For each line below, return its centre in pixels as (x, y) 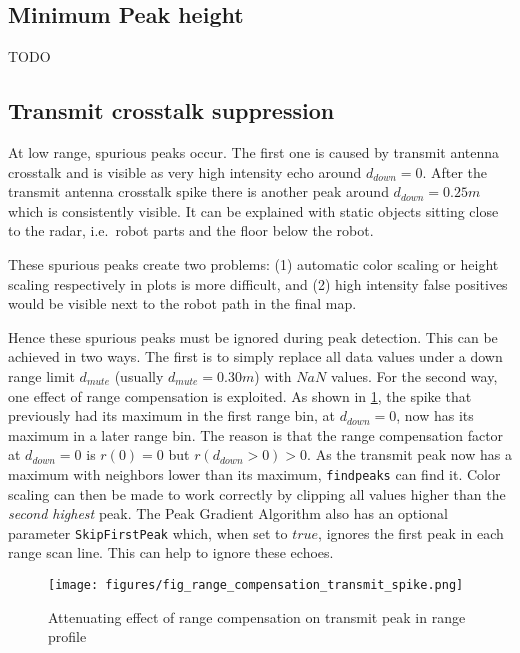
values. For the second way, (414, 375)
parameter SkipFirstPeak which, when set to (148, 532)
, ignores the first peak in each (411, 532)
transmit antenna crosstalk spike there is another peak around (198, 191)
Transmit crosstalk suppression (171, 110)
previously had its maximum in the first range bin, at (172, 415)
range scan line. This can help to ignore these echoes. (171, 552)
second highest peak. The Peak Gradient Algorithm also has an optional (228, 513)
